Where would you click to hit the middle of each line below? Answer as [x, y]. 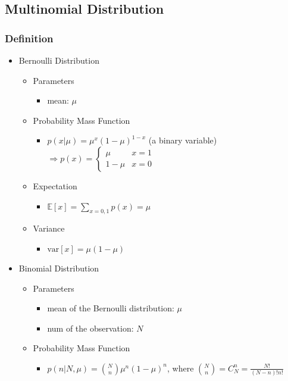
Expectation [55, 185]
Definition [29, 38]
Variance [49, 228]
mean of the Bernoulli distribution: [111, 308]
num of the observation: [90, 328]
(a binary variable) [183, 140]
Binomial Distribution [59, 268]
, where [181, 368]
